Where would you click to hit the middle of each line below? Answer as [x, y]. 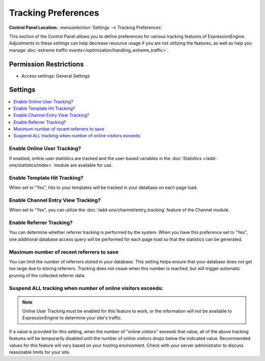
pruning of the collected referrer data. [47, 275]
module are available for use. [83, 165]
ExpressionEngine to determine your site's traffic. [72, 318]
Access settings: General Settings [56, 76]
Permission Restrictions [46, 64]
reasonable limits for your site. [40, 352]
